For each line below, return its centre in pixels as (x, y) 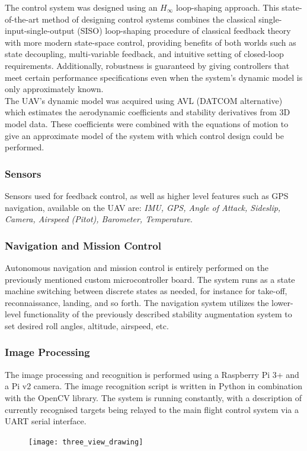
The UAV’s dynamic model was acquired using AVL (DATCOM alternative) (144, 100)
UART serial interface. (46, 421)
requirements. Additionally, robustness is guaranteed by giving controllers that (147, 65)
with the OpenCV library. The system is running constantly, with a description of (153, 397)
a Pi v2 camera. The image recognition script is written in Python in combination (153, 386)
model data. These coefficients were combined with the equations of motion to (147, 123)
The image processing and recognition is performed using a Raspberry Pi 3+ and (152, 374)
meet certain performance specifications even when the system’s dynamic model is (154, 77)
